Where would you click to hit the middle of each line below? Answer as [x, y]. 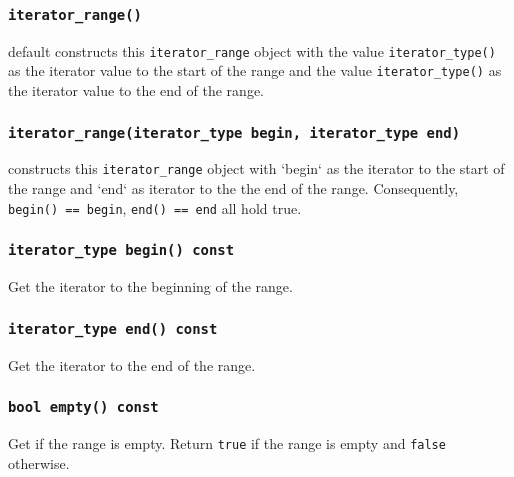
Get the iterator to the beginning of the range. [150, 286]
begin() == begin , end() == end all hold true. [155, 207]
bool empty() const [83, 407]
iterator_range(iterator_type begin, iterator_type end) [234, 132]
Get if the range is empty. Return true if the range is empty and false [227, 442]
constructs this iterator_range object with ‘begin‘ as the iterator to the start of [256, 168]
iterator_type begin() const [121, 250]
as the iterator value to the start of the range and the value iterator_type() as [255, 70]
